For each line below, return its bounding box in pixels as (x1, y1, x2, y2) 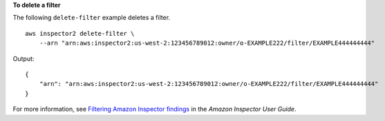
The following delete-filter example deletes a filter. (12, 14, 171, 22)
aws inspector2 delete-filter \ (25, 30, 135, 37)
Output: (12, 54, 35, 63)
